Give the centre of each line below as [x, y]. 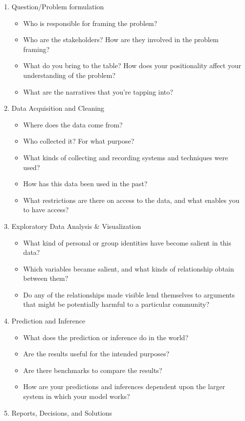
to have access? [46, 210]
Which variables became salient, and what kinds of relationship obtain [129, 268]
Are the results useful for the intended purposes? [96, 354]
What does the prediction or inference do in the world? [106, 337]
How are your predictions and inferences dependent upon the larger [124, 386]
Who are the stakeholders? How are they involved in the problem [121, 39]
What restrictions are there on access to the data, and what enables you [131, 200]
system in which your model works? [77, 396]
